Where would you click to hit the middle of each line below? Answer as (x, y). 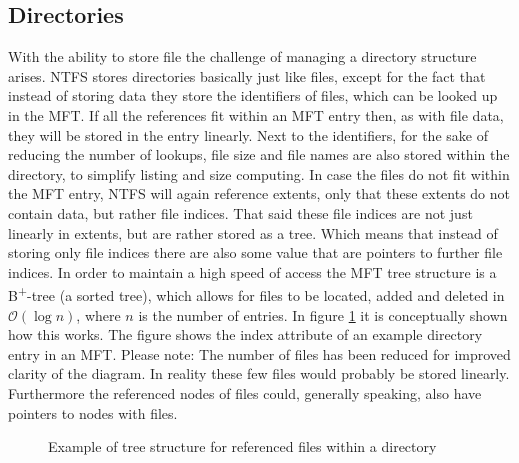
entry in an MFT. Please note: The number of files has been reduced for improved (259, 353)
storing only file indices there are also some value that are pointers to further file (255, 252)
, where (98, 314)
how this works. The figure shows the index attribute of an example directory (245, 334)
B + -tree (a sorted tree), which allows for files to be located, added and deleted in (256, 293)
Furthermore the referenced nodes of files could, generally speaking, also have (245, 392)
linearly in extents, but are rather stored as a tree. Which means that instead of (253, 232)
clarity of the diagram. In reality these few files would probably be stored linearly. (259, 373)
